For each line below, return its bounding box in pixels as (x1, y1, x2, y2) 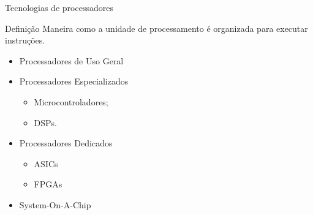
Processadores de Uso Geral (19, 54, 124, 67)
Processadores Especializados (19, 75, 129, 88)
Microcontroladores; (34, 95, 108, 108)
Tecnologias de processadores (5, 1, 113, 13)
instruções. (5, 34, 45, 47)
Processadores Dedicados (19, 137, 113, 149)
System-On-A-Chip (19, 198, 91, 211)
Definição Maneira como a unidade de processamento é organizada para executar (5, 21, 308, 34)
